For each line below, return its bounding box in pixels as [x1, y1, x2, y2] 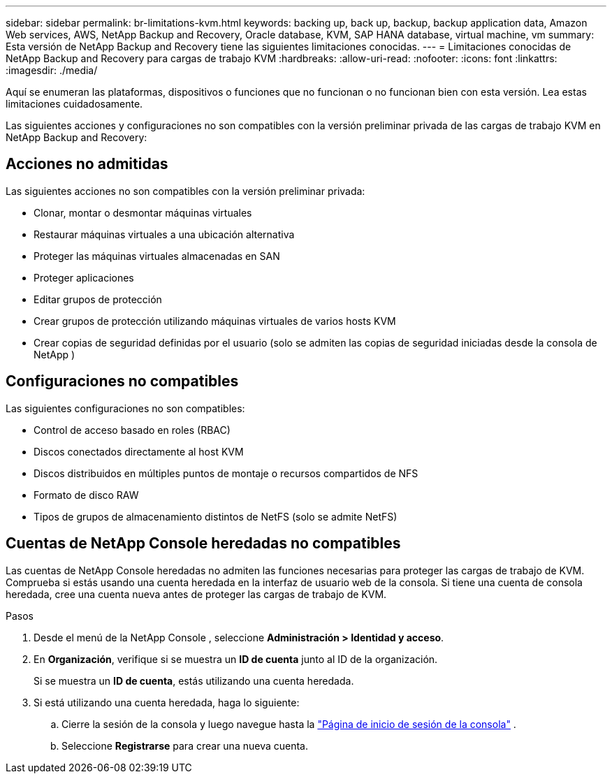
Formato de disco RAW [34, 488, 139, 501]
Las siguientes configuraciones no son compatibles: [6, 402, 245, 414]
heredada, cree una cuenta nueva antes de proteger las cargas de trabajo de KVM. [6, 588, 387, 600]
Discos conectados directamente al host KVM [34, 445, 244, 458]
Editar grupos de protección [34, 293, 162, 305]
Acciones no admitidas [6, 155, 168, 173]
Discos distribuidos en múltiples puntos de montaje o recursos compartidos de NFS [34, 467, 418, 479]
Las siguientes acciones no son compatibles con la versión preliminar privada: [6, 184, 365, 197]
